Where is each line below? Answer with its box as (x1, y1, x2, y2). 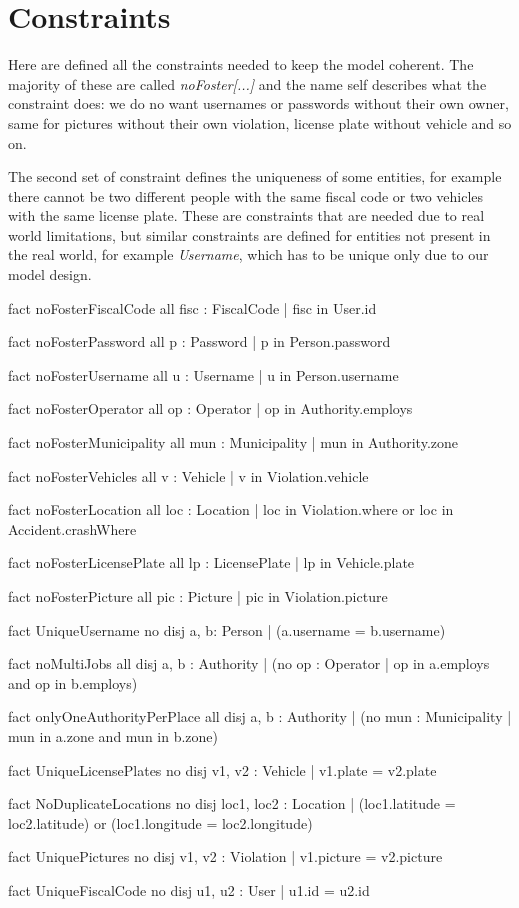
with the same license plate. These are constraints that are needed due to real (8, 205, 485, 226)
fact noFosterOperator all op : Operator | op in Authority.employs (8, 398, 413, 419)
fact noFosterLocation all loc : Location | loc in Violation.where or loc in (8, 499, 454, 520)
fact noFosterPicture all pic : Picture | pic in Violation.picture (8, 586, 388, 606)
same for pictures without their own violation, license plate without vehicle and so (8, 112, 512, 133)
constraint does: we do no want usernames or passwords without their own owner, (8, 93, 509, 114)
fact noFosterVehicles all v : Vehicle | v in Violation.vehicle (8, 465, 369, 486)
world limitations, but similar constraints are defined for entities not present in (8, 224, 491, 245)
